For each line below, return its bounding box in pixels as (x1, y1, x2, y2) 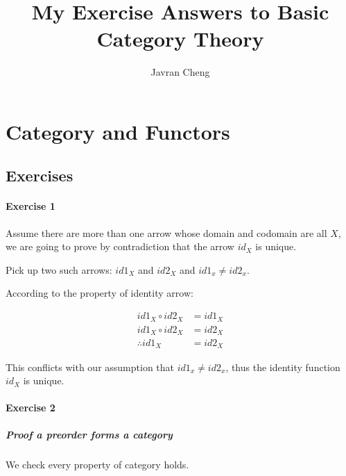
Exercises (6, 165, 73, 186)
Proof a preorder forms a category (6, 427, 173, 442)
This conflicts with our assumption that (6, 359, 175, 374)
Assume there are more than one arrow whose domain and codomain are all (6, 225, 327, 240)
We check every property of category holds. (6, 457, 189, 472)
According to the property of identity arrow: (6, 286, 193, 300)
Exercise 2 (6, 400, 55, 415)
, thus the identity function (225, 359, 340, 374)
